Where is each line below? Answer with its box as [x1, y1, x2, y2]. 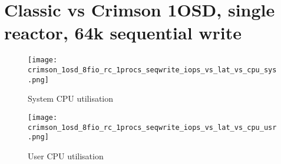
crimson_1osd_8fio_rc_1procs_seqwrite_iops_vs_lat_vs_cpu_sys [28, 65, 277, 74]
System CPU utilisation [28, 92, 114, 105]
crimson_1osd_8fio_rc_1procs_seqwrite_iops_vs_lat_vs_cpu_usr [28, 123, 277, 132]
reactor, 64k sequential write [4, 21, 242, 45]
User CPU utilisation [28, 149, 104, 162]
